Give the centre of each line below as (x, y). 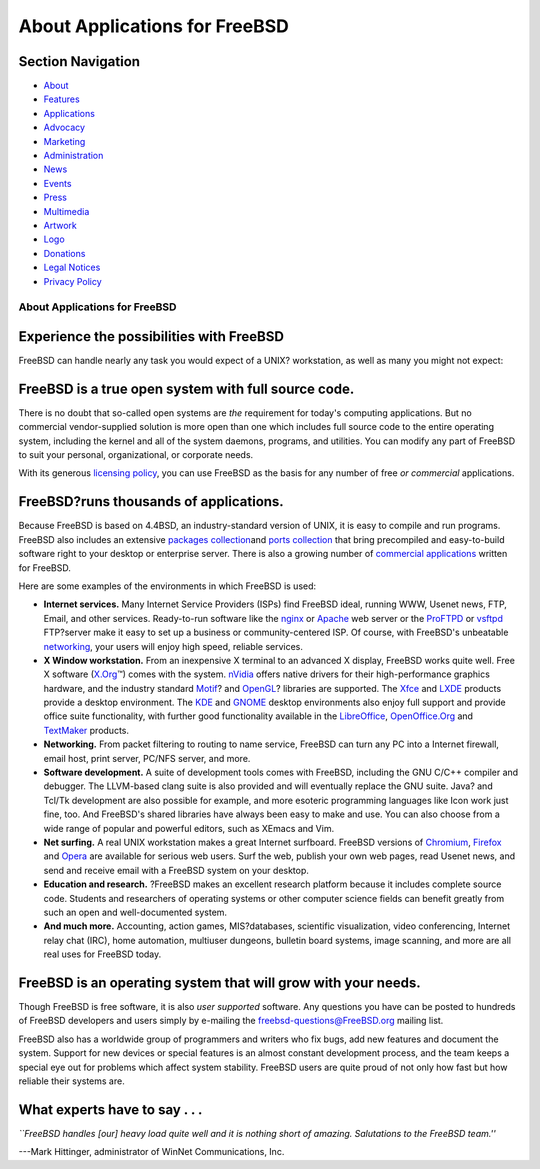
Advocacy (64, 127)
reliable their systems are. (71, 1081)
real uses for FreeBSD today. (102, 954)
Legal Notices (72, 267)
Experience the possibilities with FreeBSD (151, 336)
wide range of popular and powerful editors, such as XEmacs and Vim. (189, 828)
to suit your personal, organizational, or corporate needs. (136, 455)
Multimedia (66, 211)
